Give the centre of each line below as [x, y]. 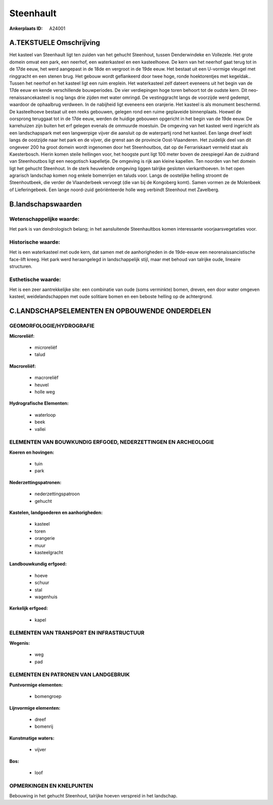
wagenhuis [46, 597]
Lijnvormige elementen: [35, 708]
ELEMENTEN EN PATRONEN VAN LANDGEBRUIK [70, 675]
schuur [42, 582]
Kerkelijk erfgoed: [29, 608]
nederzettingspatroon [57, 494]
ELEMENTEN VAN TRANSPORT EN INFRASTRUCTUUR [77, 633]
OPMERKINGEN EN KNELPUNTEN [51, 786]
